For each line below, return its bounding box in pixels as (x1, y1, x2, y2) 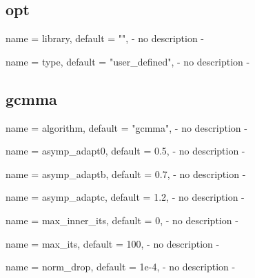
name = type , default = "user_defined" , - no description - (6, 54, 250, 68)
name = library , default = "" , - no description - (6, 31, 205, 46)
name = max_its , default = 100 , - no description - (6, 236, 220, 250)
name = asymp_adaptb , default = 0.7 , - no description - (6, 166, 246, 181)
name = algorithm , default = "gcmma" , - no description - (6, 120, 247, 135)
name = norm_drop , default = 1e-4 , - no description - (6, 259, 236, 274)
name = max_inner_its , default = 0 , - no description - (6, 212, 238, 227)
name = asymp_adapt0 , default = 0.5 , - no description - (6, 143, 245, 158)
